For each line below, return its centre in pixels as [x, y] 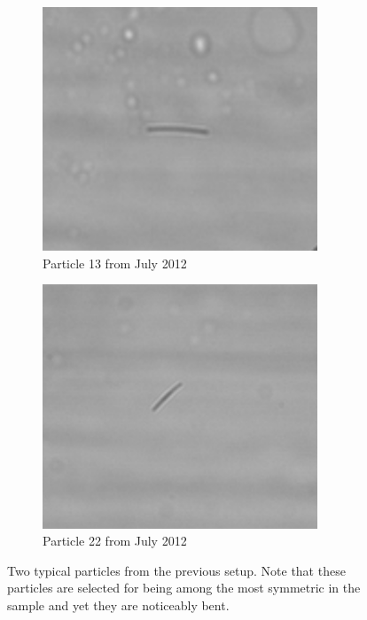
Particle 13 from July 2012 [115, 263]
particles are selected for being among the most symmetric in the [184, 588]
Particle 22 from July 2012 [115, 541]
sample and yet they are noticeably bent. [118, 604]
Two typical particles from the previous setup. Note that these [176, 570]
